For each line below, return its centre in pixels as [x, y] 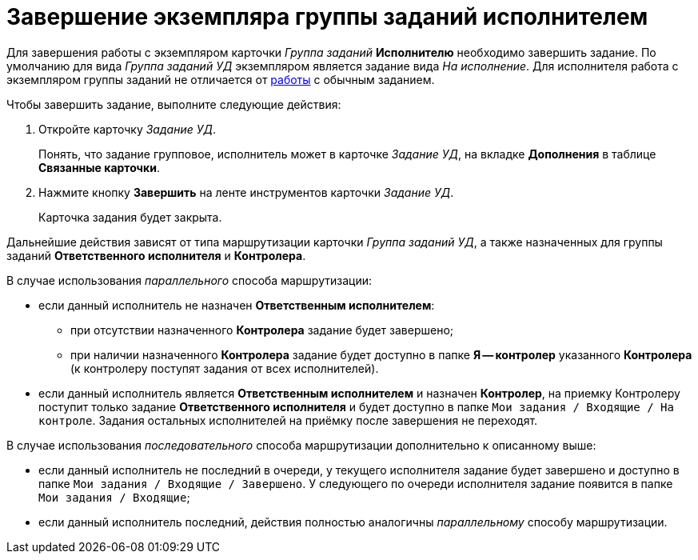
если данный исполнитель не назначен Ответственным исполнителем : [237, 305]
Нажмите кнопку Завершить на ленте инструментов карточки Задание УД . [246, 192]
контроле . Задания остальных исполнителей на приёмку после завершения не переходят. [288, 420]
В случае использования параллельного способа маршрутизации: [189, 280]
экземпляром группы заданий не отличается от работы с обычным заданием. [221, 79]
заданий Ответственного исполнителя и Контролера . [156, 255]
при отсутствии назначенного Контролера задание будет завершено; [262, 330]
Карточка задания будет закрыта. [130, 217]
